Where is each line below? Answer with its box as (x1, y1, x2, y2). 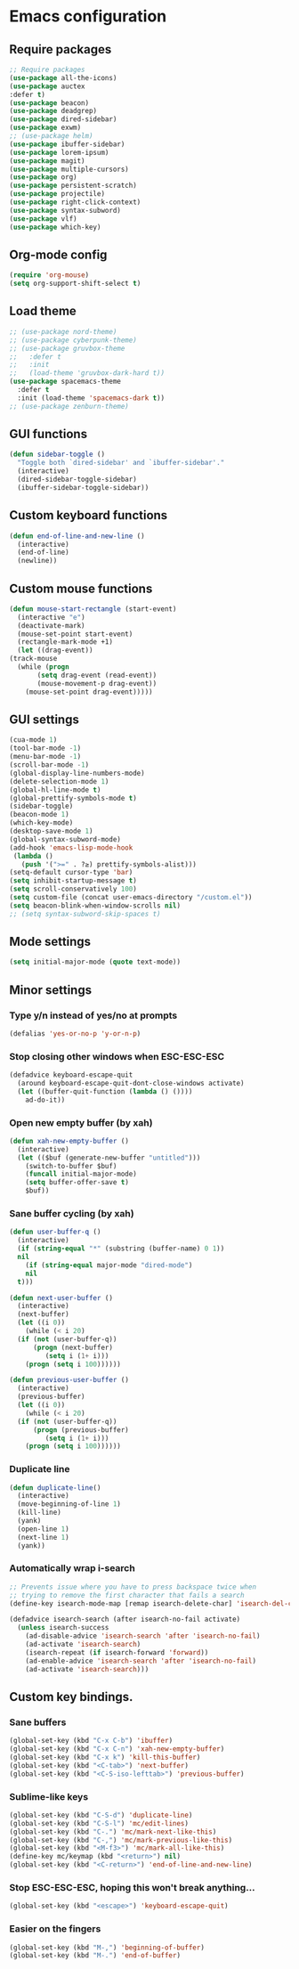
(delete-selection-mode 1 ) (9, 777, 109, 785)
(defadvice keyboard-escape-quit (9, 1070, 133, 1079)
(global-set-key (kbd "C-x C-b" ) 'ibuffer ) (9, 1737, 174, 1745)
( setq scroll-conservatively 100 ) (9, 884, 138, 894)
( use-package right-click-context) (9, 198, 141, 207)
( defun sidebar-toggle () (9, 450, 105, 460)
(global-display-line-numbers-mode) (9, 769, 145, 777)
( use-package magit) (9, 156, 86, 166)
